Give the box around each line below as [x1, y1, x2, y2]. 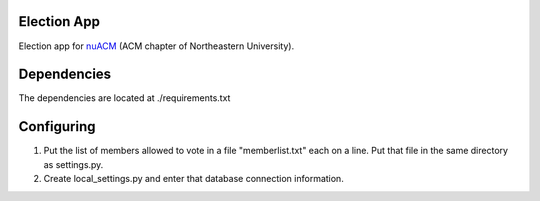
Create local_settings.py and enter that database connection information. [43, 173, 344, 185]
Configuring [18, 118, 96, 135]
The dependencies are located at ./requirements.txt [18, 92, 231, 104]
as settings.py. [43, 158, 104, 170]
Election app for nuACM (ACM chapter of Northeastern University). [18, 40, 295, 52]
